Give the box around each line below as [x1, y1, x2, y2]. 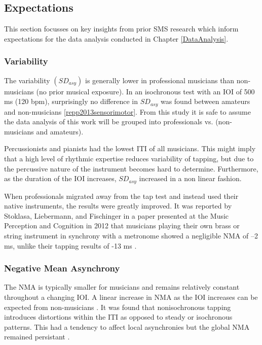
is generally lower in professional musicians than [85, 75, 235, 85]
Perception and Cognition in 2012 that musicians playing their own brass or [4, 220, 240, 231]
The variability [4, 75, 50, 85]
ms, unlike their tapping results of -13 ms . [4, 240, 137, 251]
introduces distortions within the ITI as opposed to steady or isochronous [4, 312, 233, 322]
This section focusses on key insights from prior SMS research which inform [4, 23, 239, 34]
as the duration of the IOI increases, [4, 173, 117, 184]
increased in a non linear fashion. [139, 173, 242, 184]
